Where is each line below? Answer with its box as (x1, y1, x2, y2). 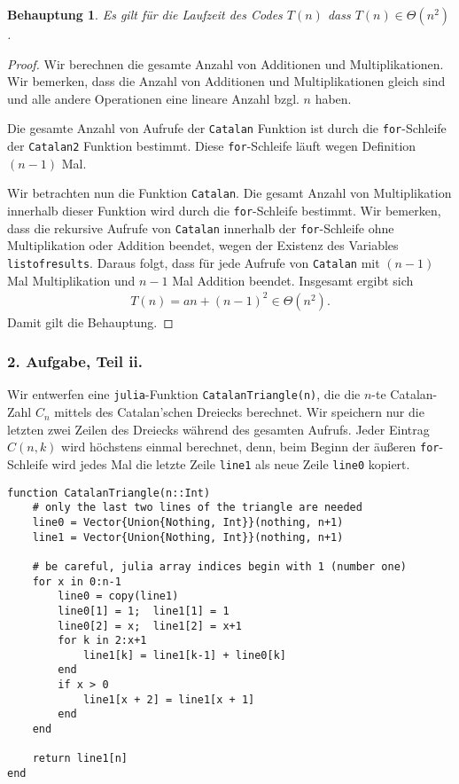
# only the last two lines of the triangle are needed (32, 501, 362, 514)
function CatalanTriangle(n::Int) (7, 486, 211, 499)
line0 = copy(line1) (58, 590, 179, 603)
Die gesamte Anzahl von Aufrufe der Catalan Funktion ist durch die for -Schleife (7, 119, 447, 137)
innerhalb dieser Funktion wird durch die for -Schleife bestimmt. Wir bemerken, (7, 200, 441, 219)
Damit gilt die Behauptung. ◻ (7, 312, 174, 331)
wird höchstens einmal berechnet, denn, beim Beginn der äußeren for (61, 437, 440, 456)
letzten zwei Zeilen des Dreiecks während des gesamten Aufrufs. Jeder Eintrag (7, 419, 430, 438)
